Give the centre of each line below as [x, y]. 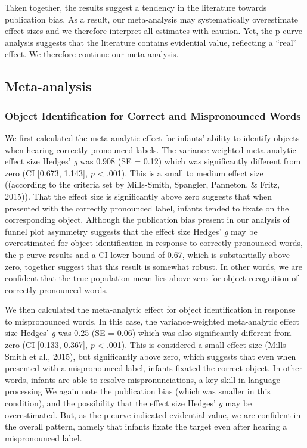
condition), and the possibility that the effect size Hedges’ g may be [128, 403]
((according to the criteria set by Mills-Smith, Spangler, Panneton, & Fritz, [142, 184]
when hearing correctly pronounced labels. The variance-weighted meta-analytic [151, 149]
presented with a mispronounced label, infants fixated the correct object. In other [153, 368]
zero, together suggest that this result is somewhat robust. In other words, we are [153, 266]
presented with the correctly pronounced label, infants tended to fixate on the [147, 208]
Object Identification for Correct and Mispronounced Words [153, 115]
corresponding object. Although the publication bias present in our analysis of [147, 220]
